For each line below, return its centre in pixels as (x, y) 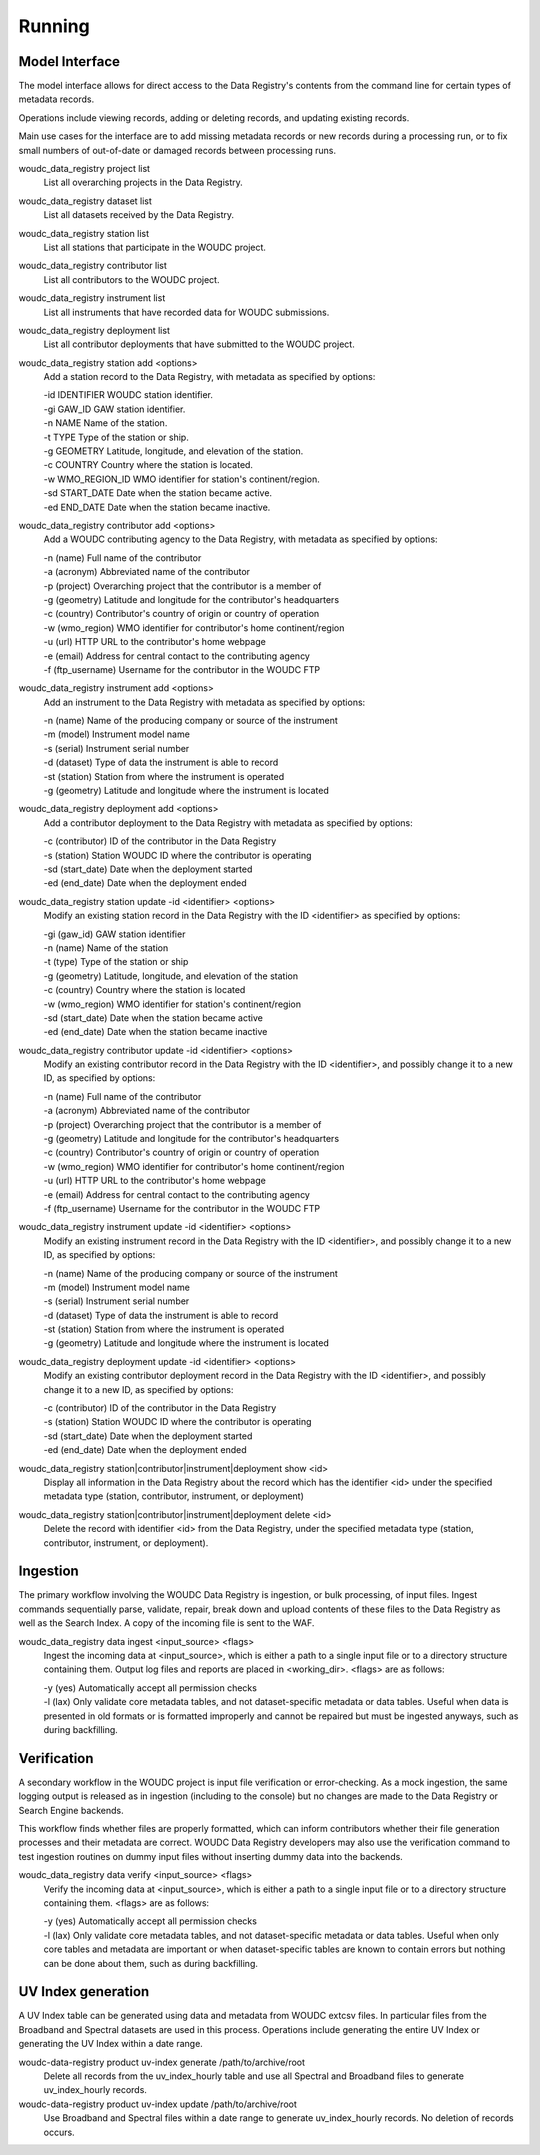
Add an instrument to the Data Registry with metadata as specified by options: (204, 702)
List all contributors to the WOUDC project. (131, 279)
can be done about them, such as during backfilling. (151, 1963)
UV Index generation (84, 1991)
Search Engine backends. (71, 1810)
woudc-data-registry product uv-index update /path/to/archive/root (157, 2104)
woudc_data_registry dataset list (85, 201)
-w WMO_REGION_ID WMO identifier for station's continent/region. (181, 479)
